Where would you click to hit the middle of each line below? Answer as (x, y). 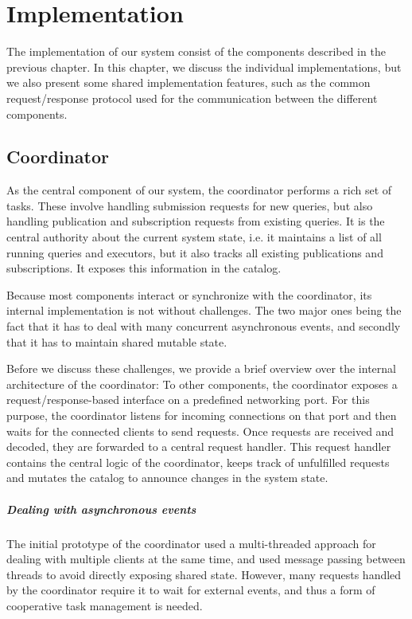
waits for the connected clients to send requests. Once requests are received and (200, 431)
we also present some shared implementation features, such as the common (189, 82)
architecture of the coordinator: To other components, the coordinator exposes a (202, 384)
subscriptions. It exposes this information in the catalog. (144, 268)
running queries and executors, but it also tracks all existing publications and (195, 252)
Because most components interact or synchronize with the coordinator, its (189, 294)
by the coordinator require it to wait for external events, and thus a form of (191, 590)
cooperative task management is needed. (105, 605)
